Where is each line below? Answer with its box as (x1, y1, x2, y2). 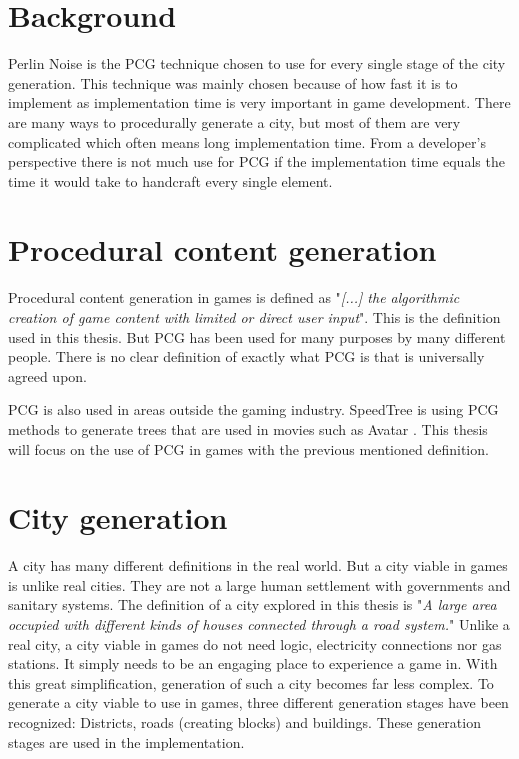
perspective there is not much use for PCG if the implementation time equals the (8, 151, 505, 172)
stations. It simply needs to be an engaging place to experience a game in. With (8, 653, 498, 674)
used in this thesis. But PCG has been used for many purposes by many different (8, 326, 506, 347)
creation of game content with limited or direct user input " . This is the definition (8, 307, 501, 327)
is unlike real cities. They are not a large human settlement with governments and (8, 574, 511, 595)
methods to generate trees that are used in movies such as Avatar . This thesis (8, 418, 488, 439)
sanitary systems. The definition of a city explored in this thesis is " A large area (8, 594, 497, 615)
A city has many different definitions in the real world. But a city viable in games (8, 555, 508, 576)
